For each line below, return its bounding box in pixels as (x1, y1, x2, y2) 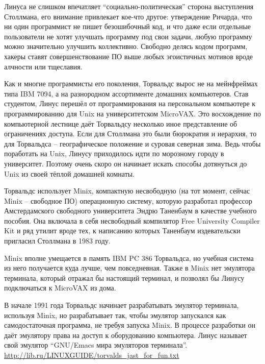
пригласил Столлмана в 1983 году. (4, 235, 111, 246)
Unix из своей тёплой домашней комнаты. (4, 168, 135, 179)
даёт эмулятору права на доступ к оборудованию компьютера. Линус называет (4, 329, 247, 340)
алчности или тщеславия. (4, 61, 83, 71)
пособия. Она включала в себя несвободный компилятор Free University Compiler (4, 215, 260, 226)
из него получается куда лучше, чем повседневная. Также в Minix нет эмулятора (4, 262, 255, 273)
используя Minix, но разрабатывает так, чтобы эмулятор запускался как (4, 309, 226, 320)
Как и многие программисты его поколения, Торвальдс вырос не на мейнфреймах (4, 78, 258, 89)
